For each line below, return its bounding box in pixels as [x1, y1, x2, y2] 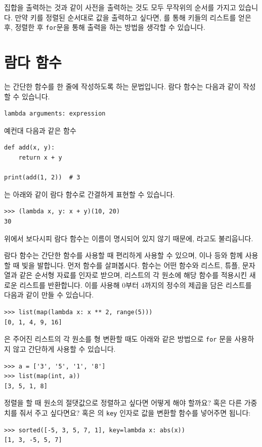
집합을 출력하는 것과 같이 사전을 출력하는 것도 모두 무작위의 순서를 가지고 [4, 2, 236, 12]
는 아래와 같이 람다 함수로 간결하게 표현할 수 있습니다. [4, 189, 175, 199]
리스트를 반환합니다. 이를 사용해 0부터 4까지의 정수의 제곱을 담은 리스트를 [19, 279, 252, 290]
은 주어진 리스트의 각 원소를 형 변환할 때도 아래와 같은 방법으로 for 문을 [4, 333, 232, 344]
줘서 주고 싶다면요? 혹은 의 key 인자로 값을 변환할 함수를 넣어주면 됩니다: [19, 407, 251, 418]
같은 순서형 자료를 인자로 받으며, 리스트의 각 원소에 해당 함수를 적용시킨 [19, 270, 247, 280]
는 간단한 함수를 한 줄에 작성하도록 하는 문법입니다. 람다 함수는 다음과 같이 [4, 81, 241, 91]
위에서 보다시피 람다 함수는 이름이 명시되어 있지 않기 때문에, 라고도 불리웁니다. [4, 233, 253, 243]
